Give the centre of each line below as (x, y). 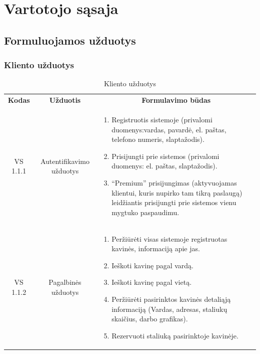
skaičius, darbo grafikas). (150, 319)
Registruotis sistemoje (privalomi (162, 120)
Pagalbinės (65, 282)
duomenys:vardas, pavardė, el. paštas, (169, 129)
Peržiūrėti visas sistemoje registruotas (169, 238)
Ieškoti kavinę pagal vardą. (152, 265)
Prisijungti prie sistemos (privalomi (165, 156)
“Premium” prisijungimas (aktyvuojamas (174, 183)
